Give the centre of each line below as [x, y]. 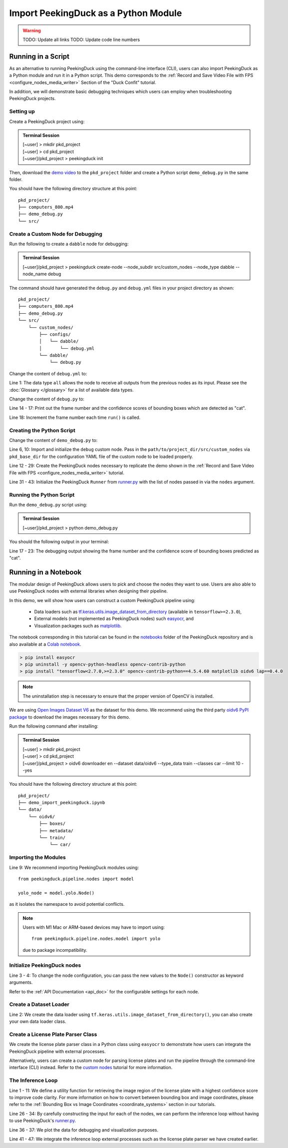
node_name [35, 274]
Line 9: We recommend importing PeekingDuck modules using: [74, 867]
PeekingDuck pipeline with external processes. [57, 1051]
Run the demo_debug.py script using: [48, 505]
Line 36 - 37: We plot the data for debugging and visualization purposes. [84, 1130]
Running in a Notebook [45, 572]
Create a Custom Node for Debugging [56, 234]
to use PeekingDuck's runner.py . [43, 1120]
